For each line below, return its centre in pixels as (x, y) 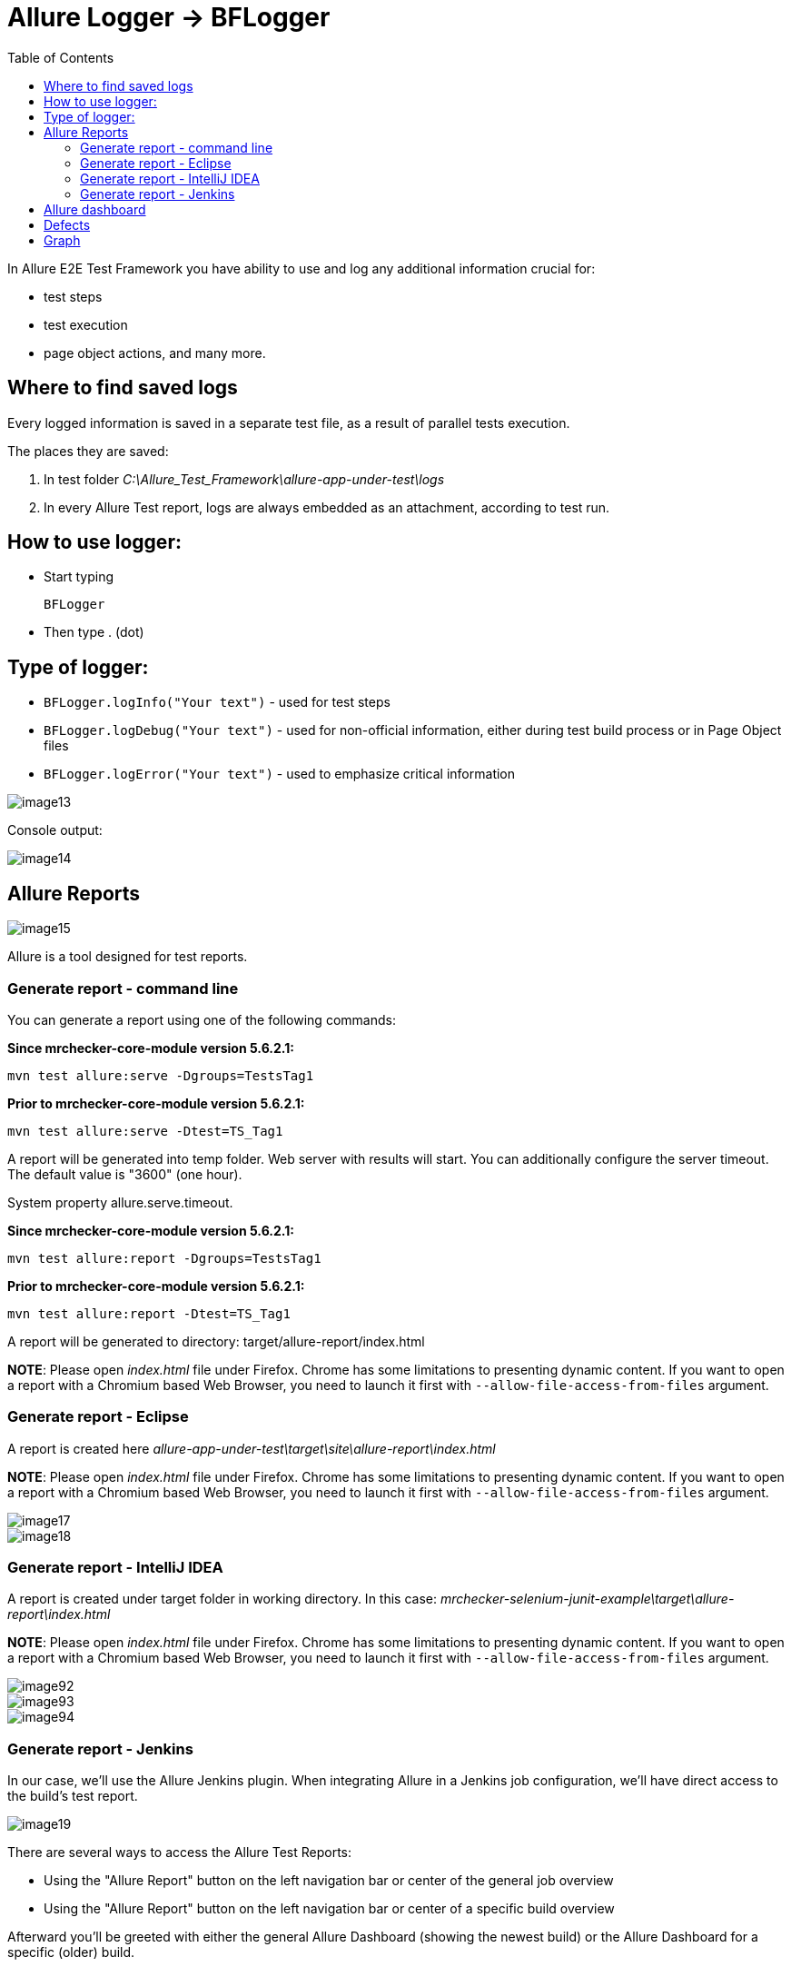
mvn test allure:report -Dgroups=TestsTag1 (164, 1258)
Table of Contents (61, 57)
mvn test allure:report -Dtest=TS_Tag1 (149, 1313)
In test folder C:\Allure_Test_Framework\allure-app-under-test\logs (244, 479)
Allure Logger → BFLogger (169, 17)
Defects (67, 224)
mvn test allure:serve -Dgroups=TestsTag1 (161, 1075)
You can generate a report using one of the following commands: (202, 1019)
